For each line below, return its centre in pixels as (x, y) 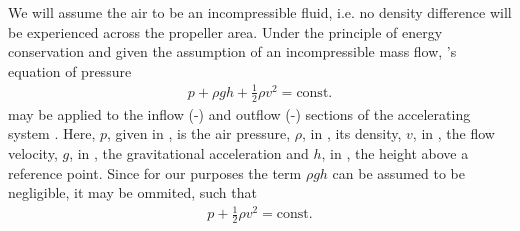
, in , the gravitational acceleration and (189, 152)
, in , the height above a (395, 152)
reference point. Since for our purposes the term (155, 172)
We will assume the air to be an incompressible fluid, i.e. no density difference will (260, 12)
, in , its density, (352, 133)
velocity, (33, 152)
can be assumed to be (398, 172)
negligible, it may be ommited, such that (132, 192)
